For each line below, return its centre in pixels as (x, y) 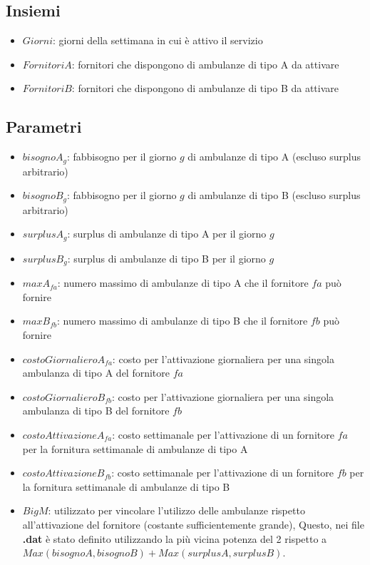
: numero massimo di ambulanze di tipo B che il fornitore (182, 321)
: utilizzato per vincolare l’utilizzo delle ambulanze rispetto (176, 510)
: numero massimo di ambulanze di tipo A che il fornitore (183, 283)
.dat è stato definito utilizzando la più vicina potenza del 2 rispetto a (175, 538)
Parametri (44, 127)
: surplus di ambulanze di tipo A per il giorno (167, 234)
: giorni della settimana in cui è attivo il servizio (158, 40)
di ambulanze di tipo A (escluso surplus (274, 157)
